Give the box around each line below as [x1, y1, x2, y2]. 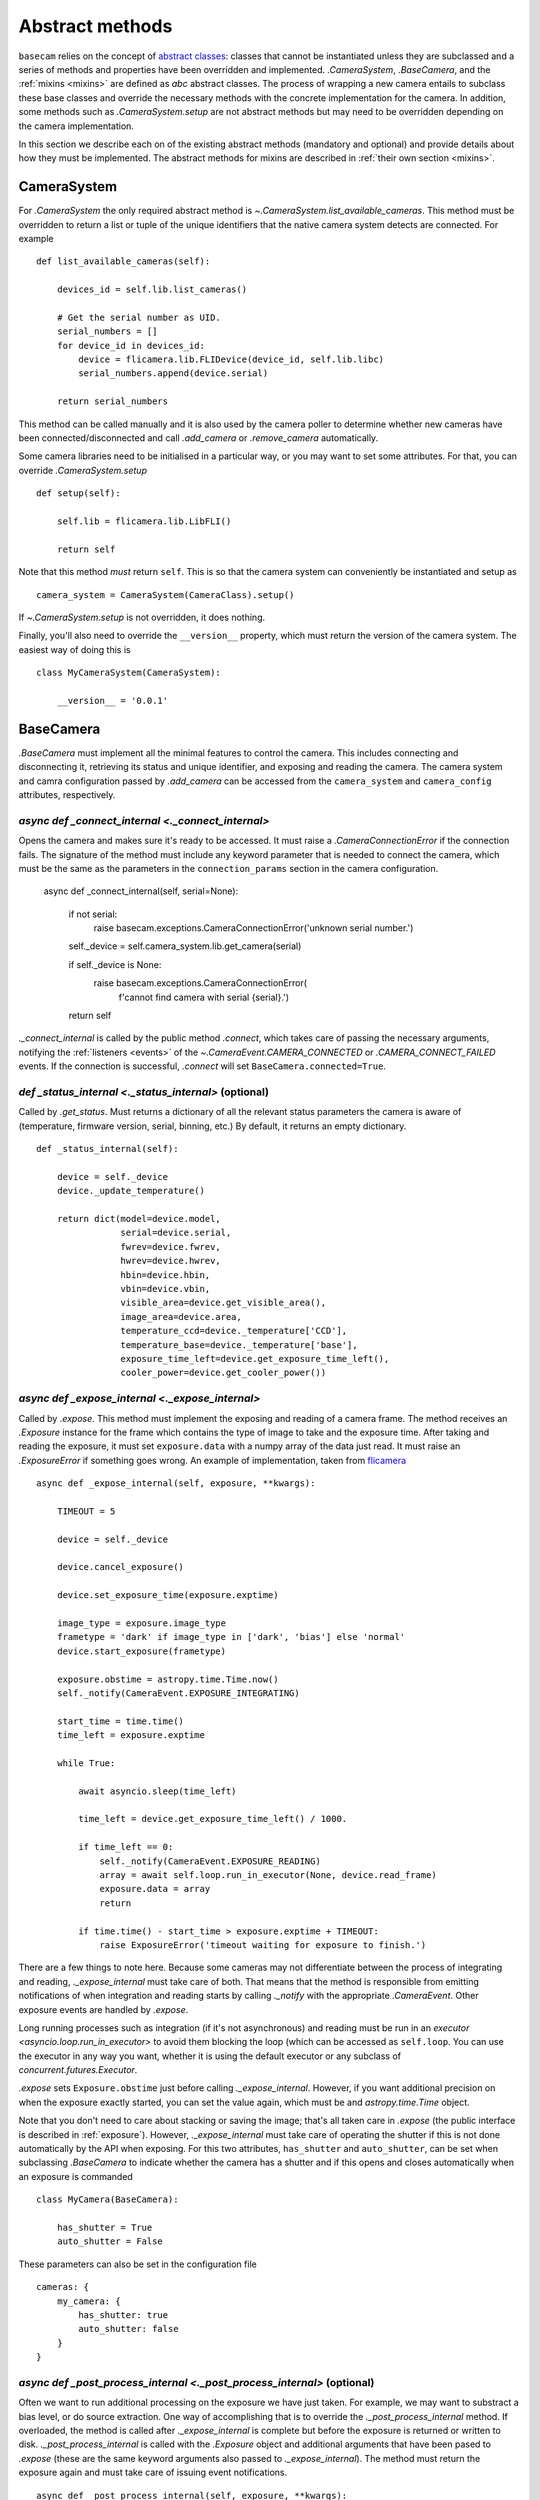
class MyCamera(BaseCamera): [36, 2194, 179, 2205]
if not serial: [68, 908, 118, 920]
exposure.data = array [99, 1883, 211, 1895]
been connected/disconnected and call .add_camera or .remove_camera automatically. [18, 432, 379, 444]
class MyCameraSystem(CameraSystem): [36, 667, 222, 679]
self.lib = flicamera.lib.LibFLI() [56, 516, 232, 527]
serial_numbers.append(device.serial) [78, 368, 269, 379]
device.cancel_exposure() [56, 1561, 185, 1573]
